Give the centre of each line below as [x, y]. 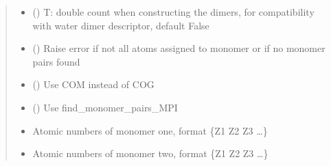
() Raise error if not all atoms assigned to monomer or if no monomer [179, 48]
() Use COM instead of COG [93, 84]
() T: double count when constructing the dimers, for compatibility [173, 12]
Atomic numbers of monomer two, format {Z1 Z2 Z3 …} [150, 153]
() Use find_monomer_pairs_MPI [105, 107]
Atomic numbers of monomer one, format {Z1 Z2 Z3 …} [150, 130]
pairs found [56, 61]
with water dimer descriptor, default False [121, 25]
